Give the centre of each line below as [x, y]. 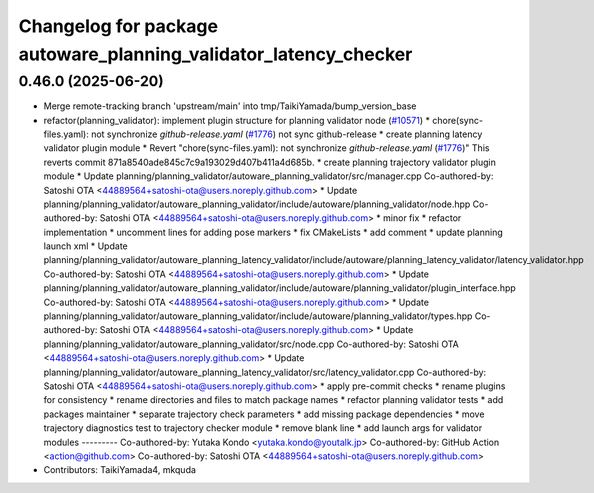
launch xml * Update [86, 246]
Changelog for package [118, 26]
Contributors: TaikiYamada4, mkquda [120, 470]
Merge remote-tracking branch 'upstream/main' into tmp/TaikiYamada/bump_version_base [230, 106]
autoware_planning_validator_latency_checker [215, 54]
